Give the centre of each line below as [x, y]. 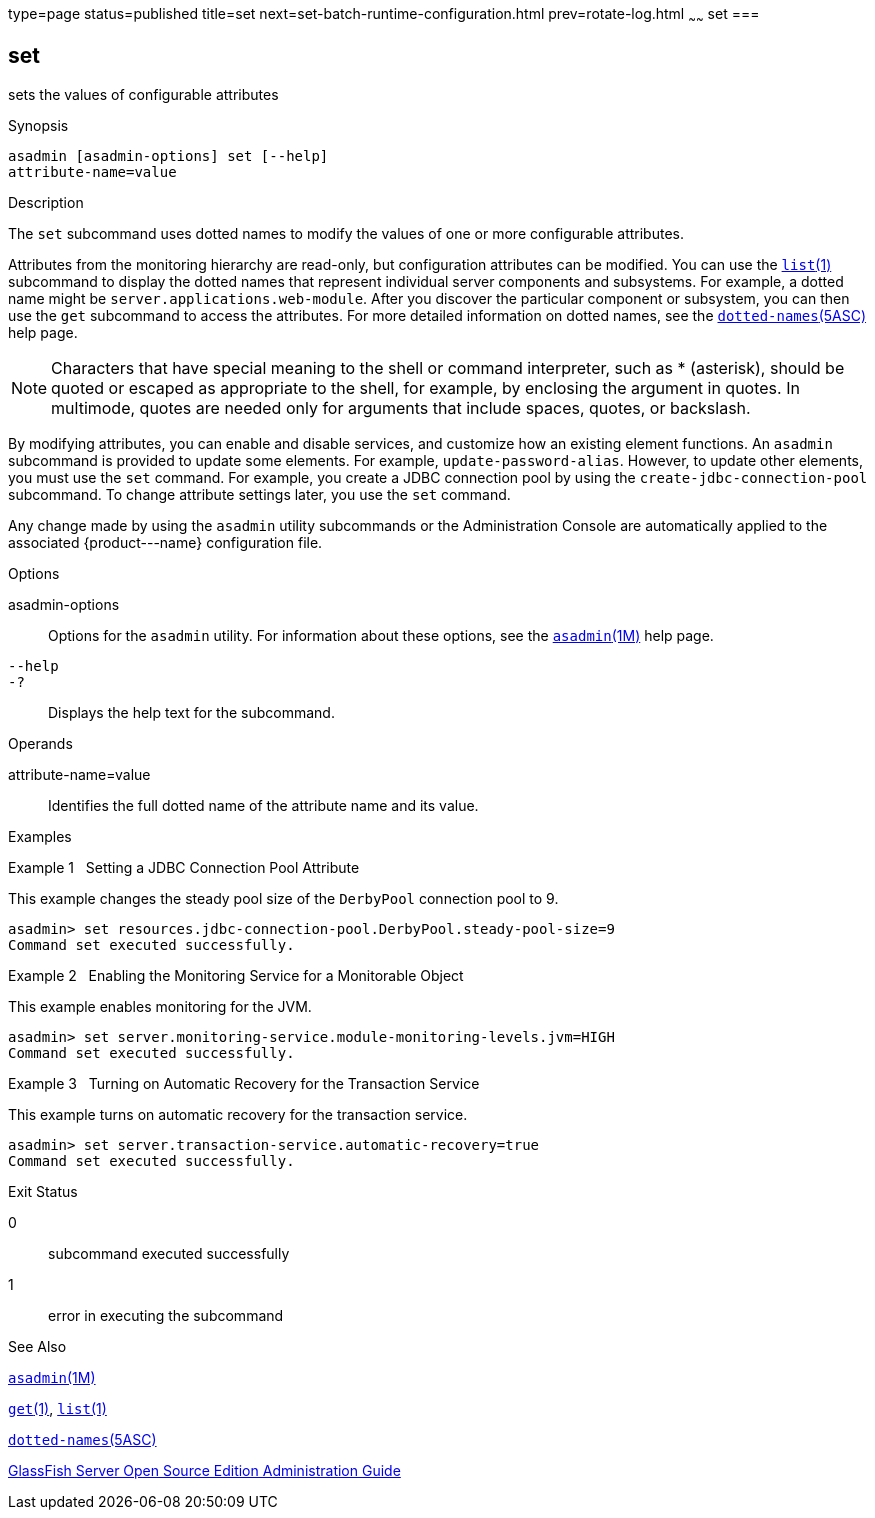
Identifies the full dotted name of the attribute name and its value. [263, 805]
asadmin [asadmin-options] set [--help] [168, 155]
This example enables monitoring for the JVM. [160, 1006]
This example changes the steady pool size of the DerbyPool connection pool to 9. [283, 898]
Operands [40, 743]
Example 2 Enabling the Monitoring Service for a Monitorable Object [236, 975]
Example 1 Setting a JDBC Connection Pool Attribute [184, 867]
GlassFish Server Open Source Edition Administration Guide [204, 1470]
